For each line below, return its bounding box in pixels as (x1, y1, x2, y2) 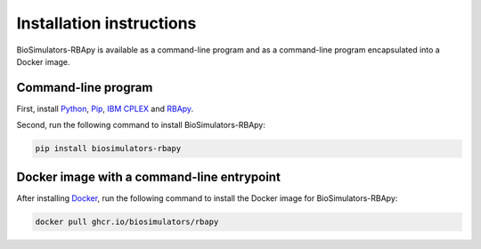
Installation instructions (16, 13, 197, 33)
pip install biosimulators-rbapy (35, 143, 182, 154)
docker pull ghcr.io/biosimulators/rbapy (35, 216, 219, 227)
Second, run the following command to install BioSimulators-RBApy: (16, 120, 266, 131)
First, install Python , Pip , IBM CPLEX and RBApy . (16, 103, 194, 114)
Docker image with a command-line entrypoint (16, 169, 281, 184)
